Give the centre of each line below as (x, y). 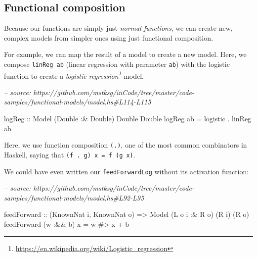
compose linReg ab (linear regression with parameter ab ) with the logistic (117, 64)
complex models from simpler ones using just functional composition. (108, 37)
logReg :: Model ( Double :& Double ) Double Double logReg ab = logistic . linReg (128, 119)
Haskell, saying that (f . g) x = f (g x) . (70, 154)
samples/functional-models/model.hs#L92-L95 (74, 197)
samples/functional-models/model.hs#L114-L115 (78, 102)
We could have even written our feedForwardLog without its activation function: (127, 171)
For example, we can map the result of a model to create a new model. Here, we (125, 54)
